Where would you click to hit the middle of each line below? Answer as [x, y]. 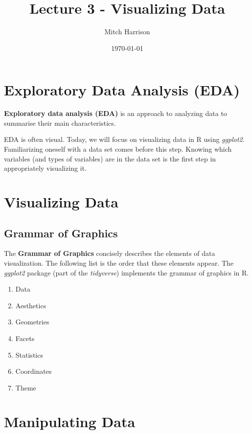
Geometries [32, 322]
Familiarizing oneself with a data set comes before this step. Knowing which [118, 149]
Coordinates [34, 371]
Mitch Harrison [127, 32]
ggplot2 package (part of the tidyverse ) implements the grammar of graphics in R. [126, 272]
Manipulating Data [70, 421]
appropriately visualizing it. [45, 168]
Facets [25, 338]
